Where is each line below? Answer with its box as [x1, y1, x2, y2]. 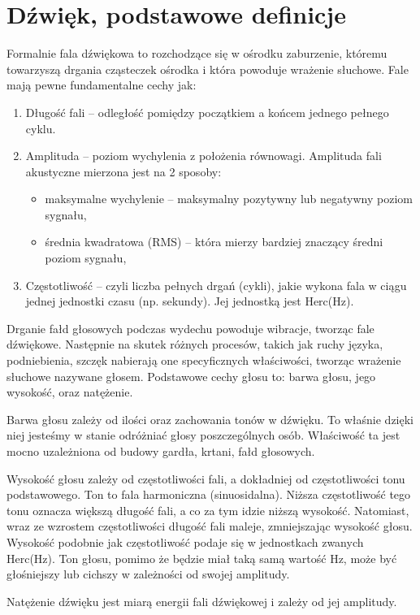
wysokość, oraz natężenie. [6, 383, 133, 401]
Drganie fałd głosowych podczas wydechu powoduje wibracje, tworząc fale [6, 319, 375, 336]
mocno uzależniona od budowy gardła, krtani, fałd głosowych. [6, 443, 315, 459]
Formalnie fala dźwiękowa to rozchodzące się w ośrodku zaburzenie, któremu [6, 45, 388, 62]
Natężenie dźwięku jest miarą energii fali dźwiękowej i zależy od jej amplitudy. [6, 592, 397, 609]
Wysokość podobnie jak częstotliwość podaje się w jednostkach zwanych [6, 533, 364, 550]
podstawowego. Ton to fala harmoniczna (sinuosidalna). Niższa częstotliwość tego [6, 486, 411, 503]
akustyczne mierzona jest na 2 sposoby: [25, 162, 222, 180]
